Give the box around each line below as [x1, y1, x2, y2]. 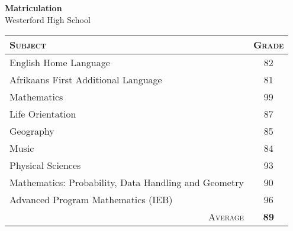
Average [208, 210, 244, 224]
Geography [9, 124, 54, 138]
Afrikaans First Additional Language [9, 73, 162, 87]
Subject [9, 38, 46, 52]
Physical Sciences [9, 158, 81, 173]
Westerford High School [5, 13, 91, 25]
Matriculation [5, 2, 62, 14]
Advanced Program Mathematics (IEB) [9, 193, 173, 207]
